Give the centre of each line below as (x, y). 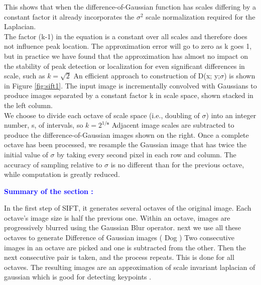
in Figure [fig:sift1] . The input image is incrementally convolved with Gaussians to (130, 85)
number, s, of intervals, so (44, 125)
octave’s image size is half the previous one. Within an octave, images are (117, 217)
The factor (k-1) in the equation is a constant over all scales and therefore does (126, 36)
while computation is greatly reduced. (62, 174)
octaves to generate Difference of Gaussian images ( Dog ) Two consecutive (119, 237)
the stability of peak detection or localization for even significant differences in (124, 66)
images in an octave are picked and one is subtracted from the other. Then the (125, 247)
